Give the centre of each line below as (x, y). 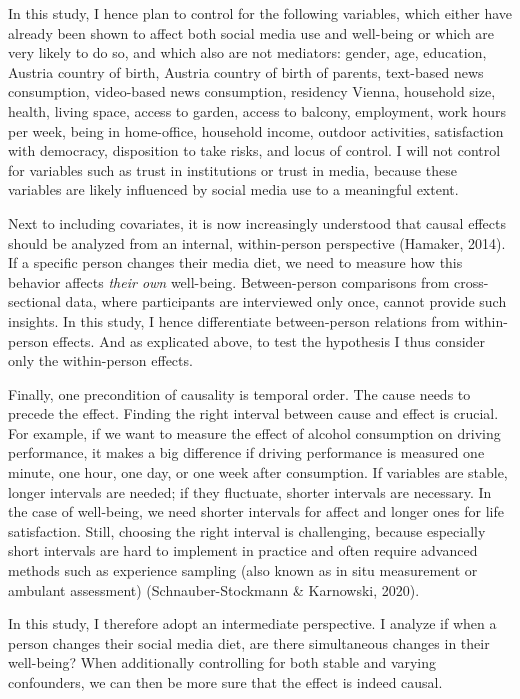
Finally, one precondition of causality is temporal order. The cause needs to (239, 393)
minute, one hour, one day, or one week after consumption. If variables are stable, (258, 472)
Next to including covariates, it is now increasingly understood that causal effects (257, 222)
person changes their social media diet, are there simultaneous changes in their (249, 642)
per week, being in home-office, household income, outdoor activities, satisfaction (256, 130)
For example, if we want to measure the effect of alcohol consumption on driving (254, 432)
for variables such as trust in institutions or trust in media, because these (232, 169)
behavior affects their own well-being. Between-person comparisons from (229, 281)
